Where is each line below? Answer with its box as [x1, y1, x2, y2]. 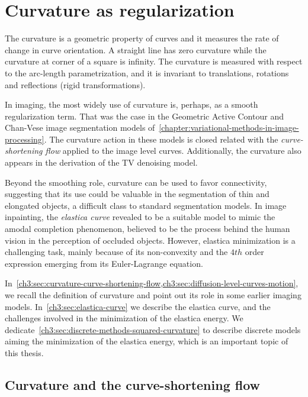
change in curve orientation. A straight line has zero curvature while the [5, 43, 267, 56]
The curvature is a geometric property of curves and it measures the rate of [5, 32, 279, 44]
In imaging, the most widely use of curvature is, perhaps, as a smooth [5, 98, 258, 111]
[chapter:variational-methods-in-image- [159, 121, 299, 134]
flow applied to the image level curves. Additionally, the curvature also [45, 144, 301, 157]
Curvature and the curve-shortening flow [5, 375, 261, 393]
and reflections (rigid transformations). [5, 78, 146, 91]
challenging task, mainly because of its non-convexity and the [5, 246, 228, 258]
